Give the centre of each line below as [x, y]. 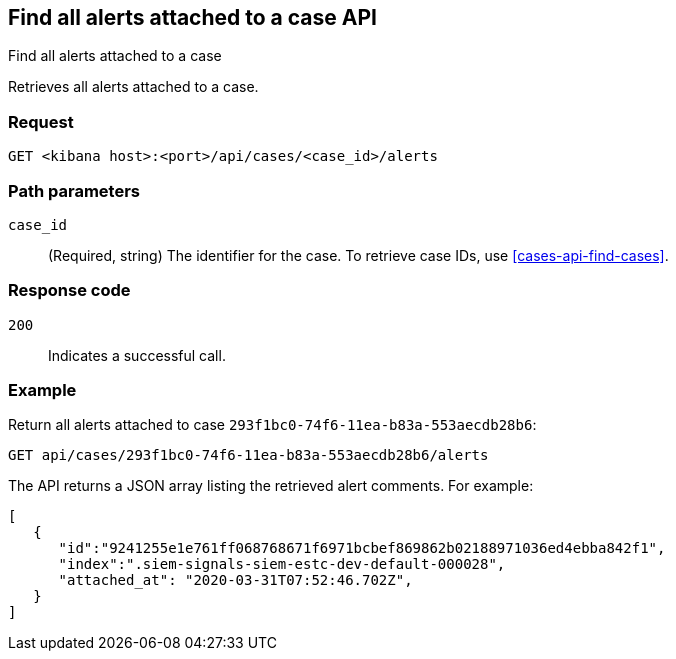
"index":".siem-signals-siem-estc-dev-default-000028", [282, 564]
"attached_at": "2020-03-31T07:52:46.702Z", [235, 580]
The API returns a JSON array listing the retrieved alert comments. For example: [271, 486]
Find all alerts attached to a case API [192, 17]
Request [41, 121]
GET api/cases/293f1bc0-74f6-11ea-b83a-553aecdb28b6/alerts [248, 455]
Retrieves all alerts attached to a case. [133, 87]
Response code [69, 290]
